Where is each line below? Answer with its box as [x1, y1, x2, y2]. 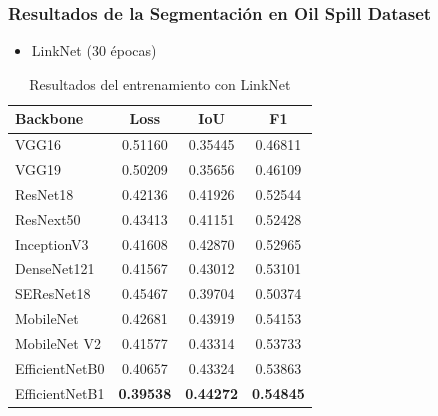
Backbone [15, 108, 84, 129]
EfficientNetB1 [15, 382, 105, 403]
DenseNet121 [15, 258, 95, 279]
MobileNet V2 [15, 333, 101, 353]
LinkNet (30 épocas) [31, 40, 157, 61]
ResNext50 [15, 208, 81, 229]
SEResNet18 [15, 283, 91, 304]
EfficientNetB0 [15, 357, 105, 378]
